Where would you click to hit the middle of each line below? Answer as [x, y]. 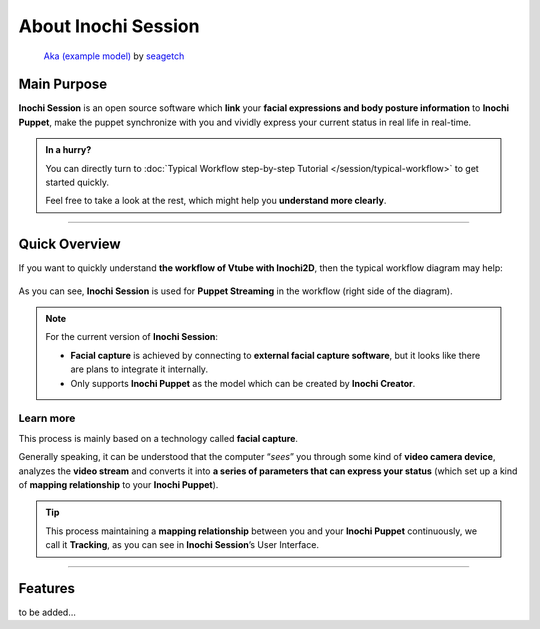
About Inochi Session [109, 26]
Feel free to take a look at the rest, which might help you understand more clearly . [216, 201]
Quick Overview [69, 244]
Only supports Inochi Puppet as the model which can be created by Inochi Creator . [243, 383]
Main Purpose [63, 84]
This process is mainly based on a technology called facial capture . [158, 438]
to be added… [47, 612]
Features [46, 588]
